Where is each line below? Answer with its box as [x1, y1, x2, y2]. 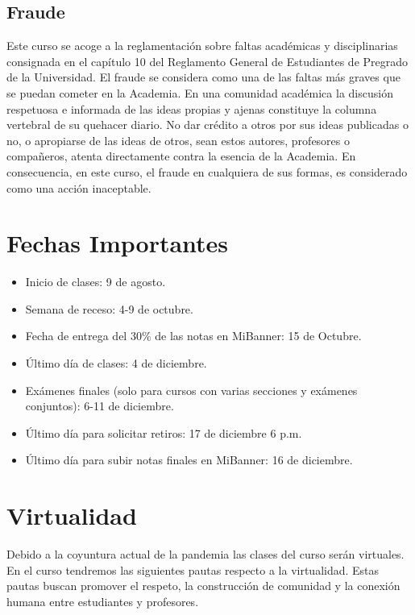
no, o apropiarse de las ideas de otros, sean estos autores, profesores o [6, 131, 351, 148]
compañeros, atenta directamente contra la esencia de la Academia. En [6, 148, 356, 164]
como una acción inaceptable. [6, 179, 151, 196]
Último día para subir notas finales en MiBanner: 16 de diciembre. [25, 451, 353, 468]
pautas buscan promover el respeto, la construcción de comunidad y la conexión [6, 577, 400, 594]
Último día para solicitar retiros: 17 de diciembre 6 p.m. [25, 424, 302, 441]
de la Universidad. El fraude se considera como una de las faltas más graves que [6, 69, 400, 85]
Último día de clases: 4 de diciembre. [25, 355, 207, 372]
